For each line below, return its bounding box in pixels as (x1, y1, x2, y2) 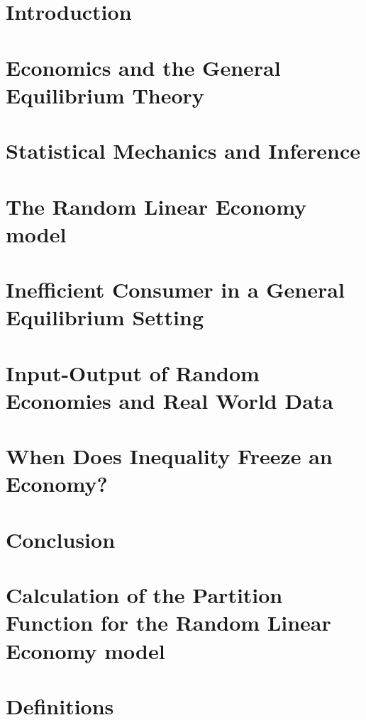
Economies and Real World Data (6, 386, 333, 415)
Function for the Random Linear (6, 608, 331, 637)
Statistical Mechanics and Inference (6, 136, 360, 165)
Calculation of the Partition (6, 580, 283, 609)
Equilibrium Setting (6, 303, 204, 332)
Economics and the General (6, 52, 281, 81)
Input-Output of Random (6, 358, 260, 387)
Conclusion (6, 524, 116, 553)
